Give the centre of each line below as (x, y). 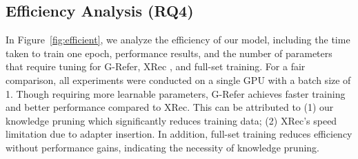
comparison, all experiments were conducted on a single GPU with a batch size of (178, 79)
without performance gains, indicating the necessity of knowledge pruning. (162, 147)
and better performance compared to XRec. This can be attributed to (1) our (170, 107)
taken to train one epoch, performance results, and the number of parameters (169, 53)
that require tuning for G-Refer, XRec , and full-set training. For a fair (156, 66)
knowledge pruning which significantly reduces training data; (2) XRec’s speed (171, 120)
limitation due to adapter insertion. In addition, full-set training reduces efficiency (179, 134)
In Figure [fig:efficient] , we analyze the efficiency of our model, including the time (178, 40)
